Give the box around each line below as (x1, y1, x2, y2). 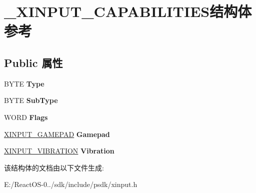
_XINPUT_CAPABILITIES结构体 (4, 1, 252, 21)
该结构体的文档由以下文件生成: (4, 162, 104, 172)
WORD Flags (4, 111, 48, 122)
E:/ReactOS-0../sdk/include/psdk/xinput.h (4, 179, 137, 189)
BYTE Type (4, 78, 44, 88)
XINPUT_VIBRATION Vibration (4, 145, 114, 156)
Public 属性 (4, 54, 63, 70)
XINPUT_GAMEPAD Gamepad (4, 128, 110, 139)
